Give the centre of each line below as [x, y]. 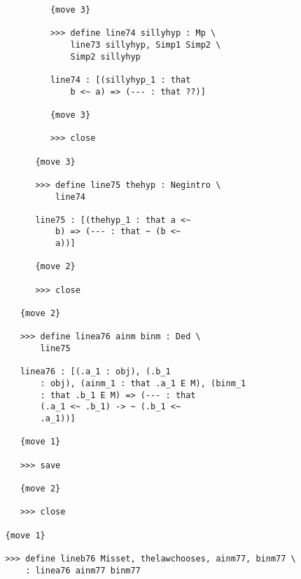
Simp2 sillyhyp [105, 56]
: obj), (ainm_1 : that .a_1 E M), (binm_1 [143, 383]
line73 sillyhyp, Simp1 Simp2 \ [146, 45]
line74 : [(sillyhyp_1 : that [120, 80]
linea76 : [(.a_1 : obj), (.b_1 [95, 372]
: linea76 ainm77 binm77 [83, 570]
